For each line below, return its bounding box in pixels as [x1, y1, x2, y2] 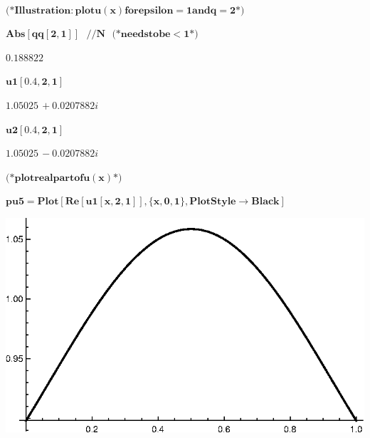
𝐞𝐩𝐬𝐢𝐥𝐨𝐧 [138, 5, 174, 16]
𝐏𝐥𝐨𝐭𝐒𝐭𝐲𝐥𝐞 [189, 197, 236, 207]
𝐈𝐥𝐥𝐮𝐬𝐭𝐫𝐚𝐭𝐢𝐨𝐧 [14, 5, 71, 16]
